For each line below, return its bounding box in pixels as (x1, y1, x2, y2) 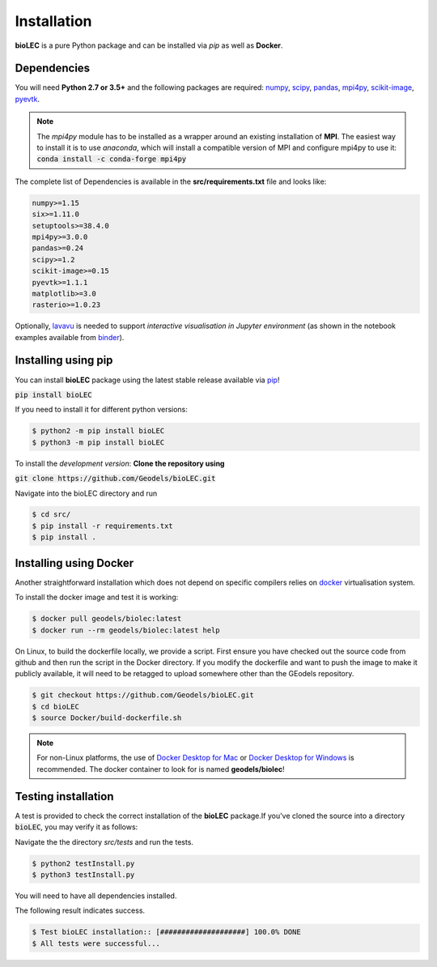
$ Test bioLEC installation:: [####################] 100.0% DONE (32, 927, 301, 937)
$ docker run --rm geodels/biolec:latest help (32, 625, 220, 635)
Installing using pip (15, 353, 113, 368)
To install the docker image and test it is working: (15, 592, 179, 603)
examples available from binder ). (15, 332, 125, 342)
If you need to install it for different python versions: (15, 405, 188, 415)
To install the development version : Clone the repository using (15, 458, 225, 468)
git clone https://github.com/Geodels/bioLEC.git (15, 474, 216, 483)
